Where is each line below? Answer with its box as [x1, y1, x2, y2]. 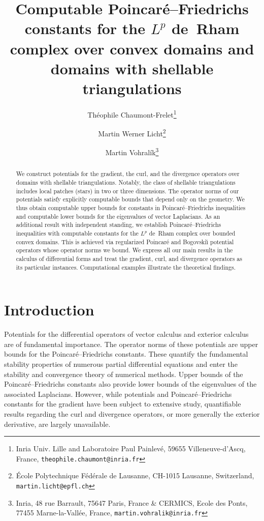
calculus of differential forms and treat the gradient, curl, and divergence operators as [16, 254, 242, 263]
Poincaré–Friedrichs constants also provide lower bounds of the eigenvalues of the [4, 379, 257, 389]
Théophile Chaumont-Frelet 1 [87, 107, 177, 120]
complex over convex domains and [10, 38, 254, 59]
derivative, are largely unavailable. [4, 418, 111, 429]
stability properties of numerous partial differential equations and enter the [4, 359, 238, 369]
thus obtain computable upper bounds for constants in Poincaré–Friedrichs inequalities [16, 204, 246, 212]
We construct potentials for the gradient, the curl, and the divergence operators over [16, 169, 240, 178]
